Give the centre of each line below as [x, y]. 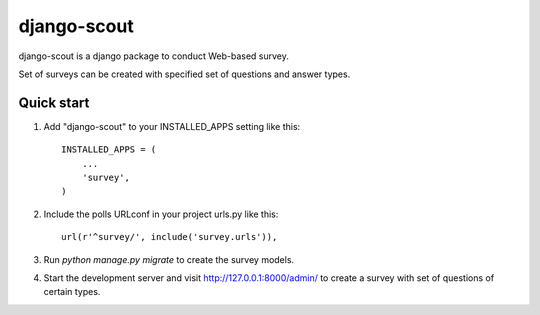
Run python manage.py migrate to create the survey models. [169, 259]
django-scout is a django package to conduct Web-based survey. [154, 56]
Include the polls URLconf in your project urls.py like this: [161, 214]
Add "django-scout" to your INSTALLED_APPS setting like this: [172, 126]
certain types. [72, 292]
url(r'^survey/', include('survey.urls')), [169, 237]
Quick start [54, 102]
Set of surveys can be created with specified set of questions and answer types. [184, 74]
